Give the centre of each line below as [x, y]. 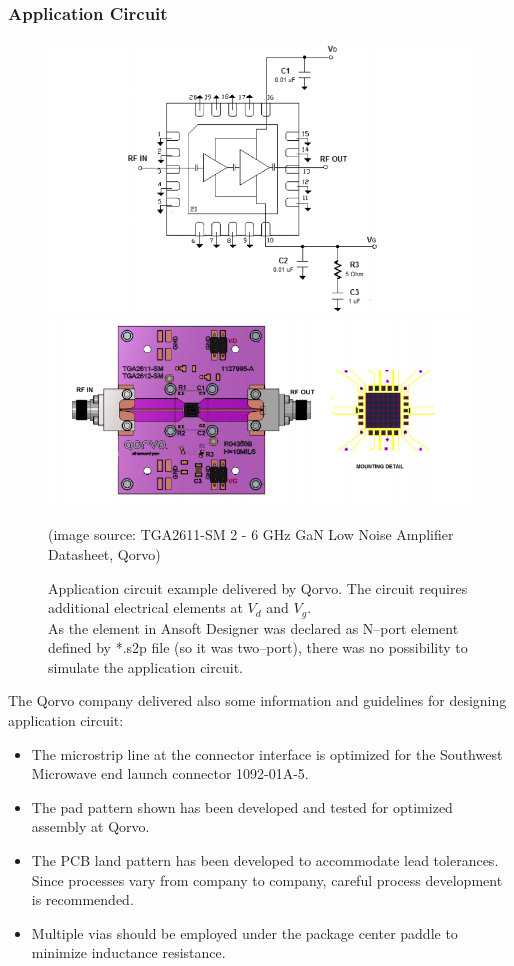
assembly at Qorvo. [90, 826]
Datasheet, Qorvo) [104, 554]
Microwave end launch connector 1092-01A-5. [170, 773]
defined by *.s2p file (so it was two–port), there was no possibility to [258, 647]
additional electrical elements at [145, 607]
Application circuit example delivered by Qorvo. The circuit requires [258, 587]
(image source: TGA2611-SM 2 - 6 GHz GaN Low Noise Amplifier [251, 534]
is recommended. [82, 899]
